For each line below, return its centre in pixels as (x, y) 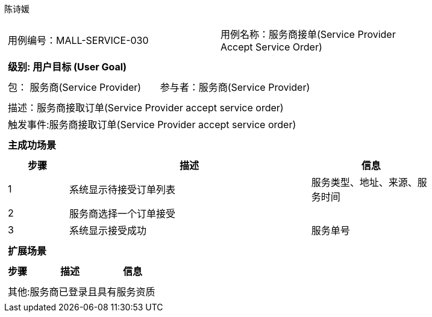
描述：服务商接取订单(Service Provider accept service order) (146, 108)
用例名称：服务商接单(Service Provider (308, 34)
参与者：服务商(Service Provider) (235, 87)
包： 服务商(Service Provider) (75, 87)
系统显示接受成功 (108, 230)
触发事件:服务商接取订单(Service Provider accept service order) (152, 125)
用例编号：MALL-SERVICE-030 (78, 40)
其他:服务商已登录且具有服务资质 (82, 292)
